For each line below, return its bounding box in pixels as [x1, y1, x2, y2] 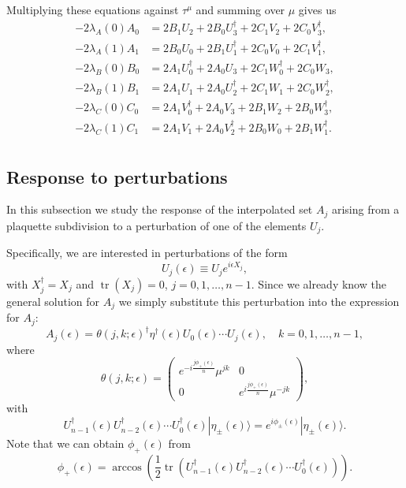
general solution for [6, 292, 100, 309]
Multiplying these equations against [6, 2, 179, 17]
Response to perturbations [6, 164, 228, 188]
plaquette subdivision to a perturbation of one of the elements [6, 217, 307, 233]
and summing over [196, 2, 285, 17]
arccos [112, 461, 142, 473]
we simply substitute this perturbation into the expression [118, 292, 400, 309]
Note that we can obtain [6, 435, 125, 452]
